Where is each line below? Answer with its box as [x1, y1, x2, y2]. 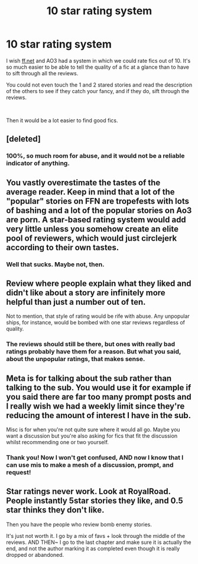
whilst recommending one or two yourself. [6, 439, 109, 446]
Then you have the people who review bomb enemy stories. [6, 521, 152, 528]
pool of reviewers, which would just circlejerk [6, 233, 177, 243]
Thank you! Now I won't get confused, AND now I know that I [6, 454, 184, 462]
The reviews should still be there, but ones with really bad [6, 340, 176, 348]
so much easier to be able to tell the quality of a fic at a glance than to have [6, 63, 189, 71]
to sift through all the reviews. [6, 69, 79, 77]
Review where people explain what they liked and [6, 278, 191, 288]
